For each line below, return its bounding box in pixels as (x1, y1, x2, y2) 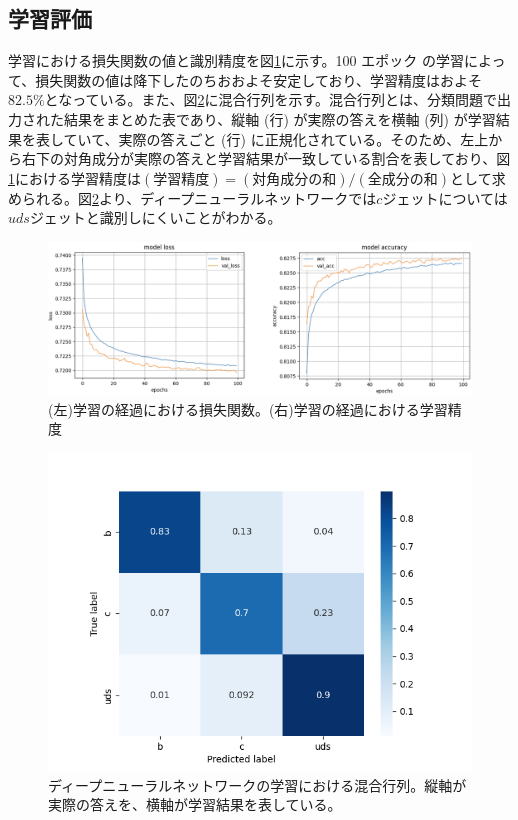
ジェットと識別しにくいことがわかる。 (29, 207, 282, 228)
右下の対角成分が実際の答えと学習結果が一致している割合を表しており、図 (21, 148, 511, 169)
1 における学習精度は (8, 167, 141, 188)
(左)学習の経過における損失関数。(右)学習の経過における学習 (48, 398, 448, 419)
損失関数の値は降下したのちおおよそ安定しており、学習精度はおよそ (35, 69, 482, 90)
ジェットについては (382, 187, 508, 208)
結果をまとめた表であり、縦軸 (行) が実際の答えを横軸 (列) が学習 (63, 108, 496, 129)
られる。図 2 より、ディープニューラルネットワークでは (21, 187, 377, 208)
